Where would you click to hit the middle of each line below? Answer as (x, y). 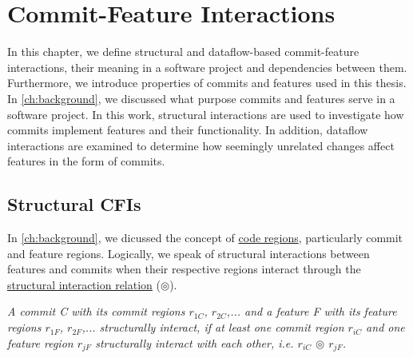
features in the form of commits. (86, 161)
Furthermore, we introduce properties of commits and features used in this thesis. (207, 83)
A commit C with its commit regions (96, 311)
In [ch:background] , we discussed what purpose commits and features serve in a (201, 98)
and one (385, 327)
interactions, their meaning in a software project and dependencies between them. (207, 67)
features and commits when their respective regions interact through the (184, 269)
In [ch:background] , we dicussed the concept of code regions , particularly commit (205, 238)
